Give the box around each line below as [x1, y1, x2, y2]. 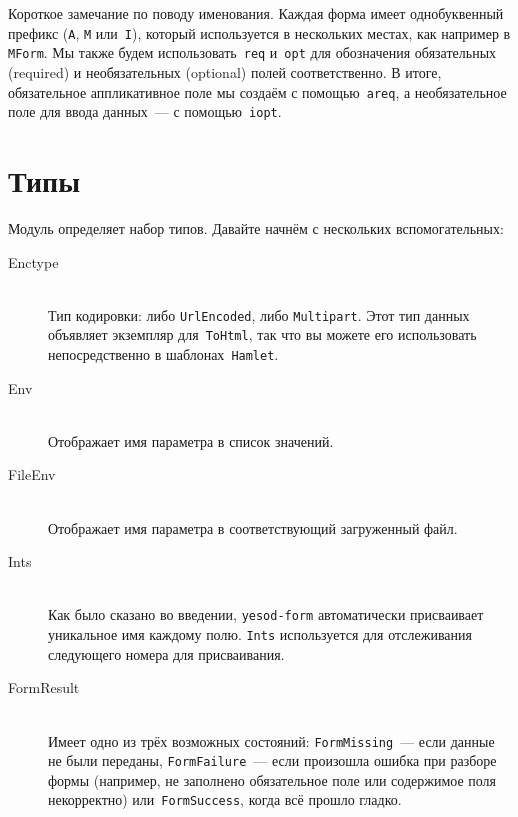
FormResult [8, 677, 80, 698]
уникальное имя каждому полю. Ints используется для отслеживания [48, 624, 472, 645]
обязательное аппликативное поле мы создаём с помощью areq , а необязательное [8, 81, 507, 102]
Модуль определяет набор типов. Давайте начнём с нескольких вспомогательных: [8, 217, 504, 238]
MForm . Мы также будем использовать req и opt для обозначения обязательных [8, 42, 497, 63]
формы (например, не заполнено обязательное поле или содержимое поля [48, 769, 497, 790]
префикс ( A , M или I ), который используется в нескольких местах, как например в [8, 22, 511, 43]
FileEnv [8, 464, 56, 485]
